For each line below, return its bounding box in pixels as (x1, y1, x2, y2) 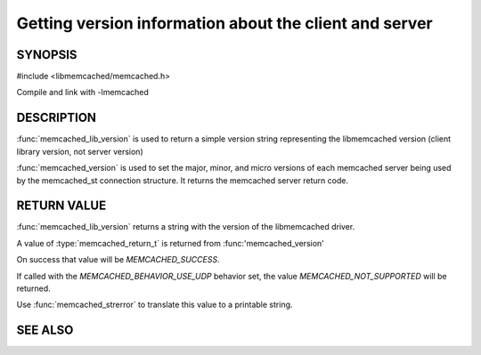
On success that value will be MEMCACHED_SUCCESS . (16, 254, 220, 265)
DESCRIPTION (16, 110, 97, 125)
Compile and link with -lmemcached (16, 87, 149, 98)
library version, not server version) (16, 146, 143, 157)
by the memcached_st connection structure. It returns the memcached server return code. (16, 174, 349, 186)
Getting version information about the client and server (16, 13, 433, 33)
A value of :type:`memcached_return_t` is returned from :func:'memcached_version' (16, 238, 325, 248)
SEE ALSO (16, 323, 74, 338)
